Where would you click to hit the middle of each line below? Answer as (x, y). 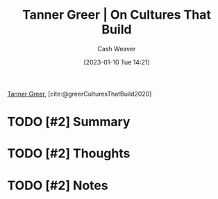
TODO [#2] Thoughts (69, 154)
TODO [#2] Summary (69, 122)
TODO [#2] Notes (58, 185)
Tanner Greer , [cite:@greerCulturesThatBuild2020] (79, 94)
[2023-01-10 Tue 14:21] (117, 62)
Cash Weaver (117, 49)
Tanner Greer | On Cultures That (117, 15)
